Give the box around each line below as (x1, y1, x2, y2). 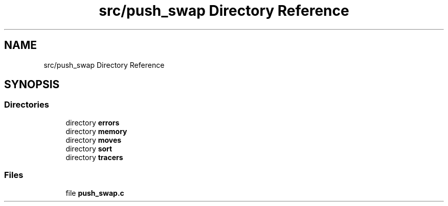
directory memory (65, 126, 127, 136)
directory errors (65, 118, 120, 127)
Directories (4, 99, 49, 110)
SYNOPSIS (4, 78, 60, 91)
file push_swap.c (65, 188, 124, 197)
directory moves (65, 135, 122, 144)
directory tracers (65, 152, 123, 162)
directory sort (65, 144, 113, 153)
